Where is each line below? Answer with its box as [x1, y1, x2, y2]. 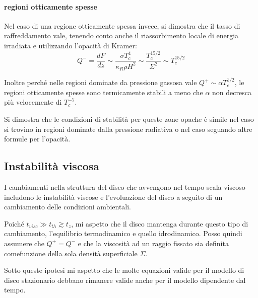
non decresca [212, 87, 251, 97]
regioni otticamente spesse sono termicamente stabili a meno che [4, 87, 203, 97]
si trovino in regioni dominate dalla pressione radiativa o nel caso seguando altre [4, 123, 252, 134]
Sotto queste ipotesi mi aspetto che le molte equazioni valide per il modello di [4, 265, 244, 275]
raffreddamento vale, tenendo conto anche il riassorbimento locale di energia [4, 30, 239, 41]
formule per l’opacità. [4, 133, 71, 144]
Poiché [4, 218, 24, 229]
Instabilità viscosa [4, 158, 99, 174]
